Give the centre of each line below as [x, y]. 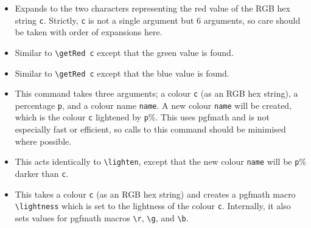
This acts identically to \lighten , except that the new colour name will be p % [161, 161]
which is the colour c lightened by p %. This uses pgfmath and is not [142, 117]
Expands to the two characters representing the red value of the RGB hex [152, 8]
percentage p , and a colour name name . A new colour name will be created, [153, 105]
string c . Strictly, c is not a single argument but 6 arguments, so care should [158, 20]
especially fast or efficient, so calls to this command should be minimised [150, 129]
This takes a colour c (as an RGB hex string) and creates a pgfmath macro [155, 194]
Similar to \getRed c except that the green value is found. [124, 52]
